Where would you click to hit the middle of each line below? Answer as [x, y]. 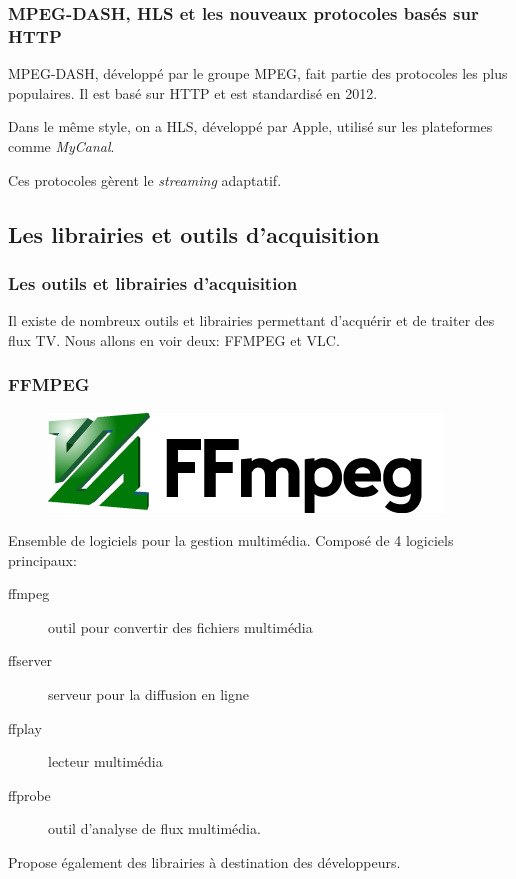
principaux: [42, 559]
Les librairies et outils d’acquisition [194, 233]
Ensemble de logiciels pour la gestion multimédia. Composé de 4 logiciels [231, 540]
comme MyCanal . [61, 145]
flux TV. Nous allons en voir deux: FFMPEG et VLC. [174, 339]
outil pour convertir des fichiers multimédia [180, 626]
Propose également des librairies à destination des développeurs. [204, 862]
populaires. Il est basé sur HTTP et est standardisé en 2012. [193, 92]
